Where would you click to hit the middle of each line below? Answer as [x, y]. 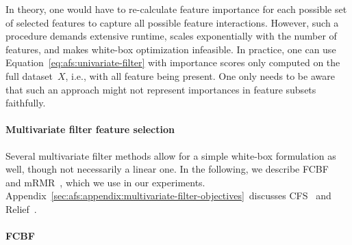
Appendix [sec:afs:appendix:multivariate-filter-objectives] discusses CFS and [168, 196]
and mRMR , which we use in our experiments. [105, 182]
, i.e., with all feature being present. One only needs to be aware [200, 75]
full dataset [29, 75]
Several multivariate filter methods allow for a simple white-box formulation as [171, 155]
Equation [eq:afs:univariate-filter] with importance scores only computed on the [173, 62]
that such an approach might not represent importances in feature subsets [161, 89]
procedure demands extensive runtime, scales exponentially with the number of [171, 36]
